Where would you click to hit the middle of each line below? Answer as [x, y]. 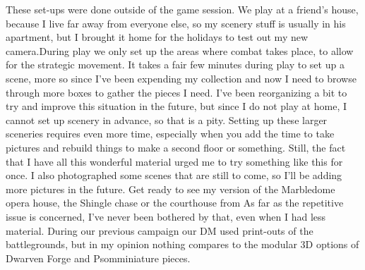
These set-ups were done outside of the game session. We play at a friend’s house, [182, 9]
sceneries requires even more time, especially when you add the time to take [170, 134]
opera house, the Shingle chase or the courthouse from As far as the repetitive [175, 203]
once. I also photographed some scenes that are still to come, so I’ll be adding [174, 175]
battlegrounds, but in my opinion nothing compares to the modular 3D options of [182, 244]
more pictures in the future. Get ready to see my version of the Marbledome [170, 189]
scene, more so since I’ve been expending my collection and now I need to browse [181, 78]
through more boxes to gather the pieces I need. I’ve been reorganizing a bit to [176, 92]
